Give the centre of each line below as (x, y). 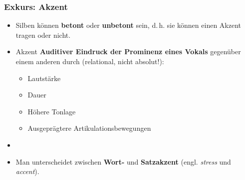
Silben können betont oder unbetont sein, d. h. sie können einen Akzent (128, 25)
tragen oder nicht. (43, 35)
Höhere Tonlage (52, 111)
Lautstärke (44, 78)
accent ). (27, 171)
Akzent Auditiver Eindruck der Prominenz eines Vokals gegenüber (128, 51)
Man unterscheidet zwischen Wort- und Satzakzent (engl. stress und (123, 161)
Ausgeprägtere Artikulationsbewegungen (89, 128)
